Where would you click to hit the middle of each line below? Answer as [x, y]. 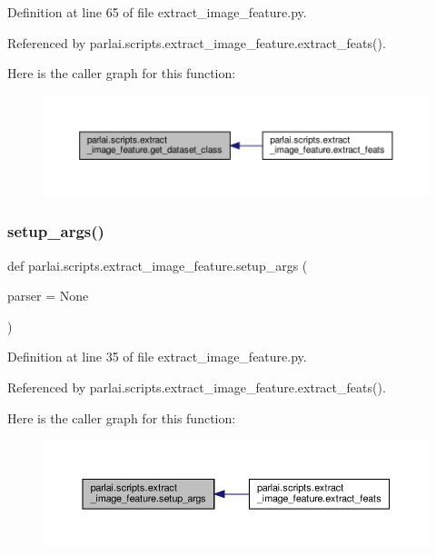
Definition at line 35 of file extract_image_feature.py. [157, 357]
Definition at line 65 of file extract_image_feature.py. [157, 12]
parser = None [48, 296]
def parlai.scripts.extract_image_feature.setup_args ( [158, 265]
